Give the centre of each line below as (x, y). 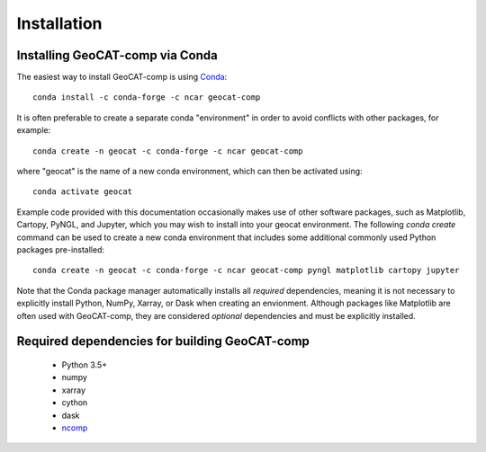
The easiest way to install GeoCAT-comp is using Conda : (122, 77)
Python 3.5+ (85, 365)
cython (75, 403)
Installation (59, 23)
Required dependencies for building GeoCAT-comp (163, 341)
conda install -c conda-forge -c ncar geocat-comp (147, 97)
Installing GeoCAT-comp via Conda (117, 55)
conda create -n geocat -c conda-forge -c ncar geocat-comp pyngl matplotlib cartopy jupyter (246, 270)
